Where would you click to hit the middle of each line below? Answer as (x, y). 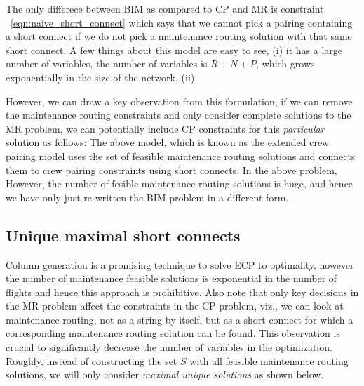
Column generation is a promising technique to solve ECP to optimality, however (180, 264)
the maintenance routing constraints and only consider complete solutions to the (178, 115)
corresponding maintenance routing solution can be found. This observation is (173, 333)
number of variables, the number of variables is (107, 64)
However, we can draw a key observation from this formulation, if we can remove (179, 101)
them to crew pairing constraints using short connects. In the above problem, (171, 169)
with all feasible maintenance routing (269, 360)
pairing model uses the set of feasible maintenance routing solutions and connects (181, 155)
